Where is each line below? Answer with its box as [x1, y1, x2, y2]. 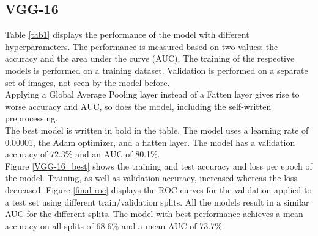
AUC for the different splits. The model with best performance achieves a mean [5, 207, 303, 220]
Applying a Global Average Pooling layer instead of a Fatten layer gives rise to [5, 88, 300, 101]
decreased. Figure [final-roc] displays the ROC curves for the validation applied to [5, 183, 312, 196]
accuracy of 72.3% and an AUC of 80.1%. [5, 148, 160, 160]
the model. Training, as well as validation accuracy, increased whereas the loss [5, 171, 298, 184]
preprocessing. [5, 112, 58, 124]
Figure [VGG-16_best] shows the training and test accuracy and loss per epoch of [5, 159, 312, 172]
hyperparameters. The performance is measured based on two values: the [5, 40, 278, 52]
